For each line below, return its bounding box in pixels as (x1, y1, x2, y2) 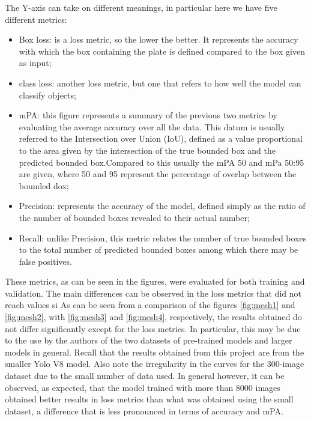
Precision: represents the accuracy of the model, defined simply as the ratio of (19, 199, 306, 212)
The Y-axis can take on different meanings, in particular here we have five (5, 1, 277, 13)
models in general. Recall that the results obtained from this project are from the (5, 345, 304, 358)
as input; (19, 56, 52, 69)
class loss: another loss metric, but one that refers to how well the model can (19, 76, 301, 89)
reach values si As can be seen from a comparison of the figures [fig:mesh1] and (5, 298, 295, 311)
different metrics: (5, 13, 67, 25)
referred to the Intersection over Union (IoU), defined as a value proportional (19, 132, 303, 145)
